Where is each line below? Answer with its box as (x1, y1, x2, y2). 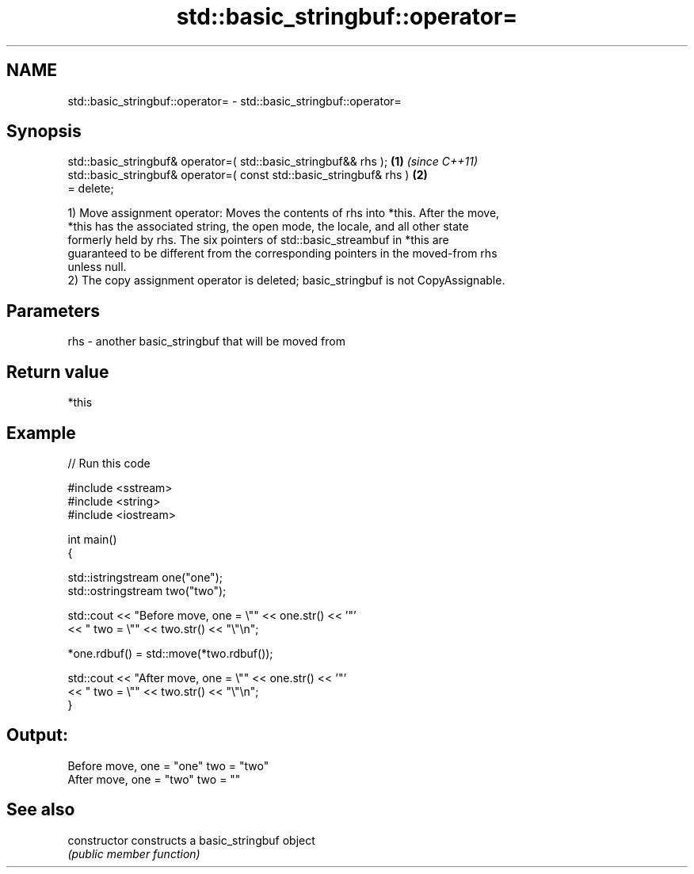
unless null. (67, 260, 127, 274)
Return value (6, 361, 109, 382)
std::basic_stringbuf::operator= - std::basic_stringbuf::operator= (67, 94, 402, 108)
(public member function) (67, 846, 200, 861)
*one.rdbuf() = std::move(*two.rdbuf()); (67, 646, 273, 660)
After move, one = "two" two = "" (67, 772, 241, 786)
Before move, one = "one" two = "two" (67, 758, 269, 773)
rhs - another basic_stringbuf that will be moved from (67, 334, 345, 349)
